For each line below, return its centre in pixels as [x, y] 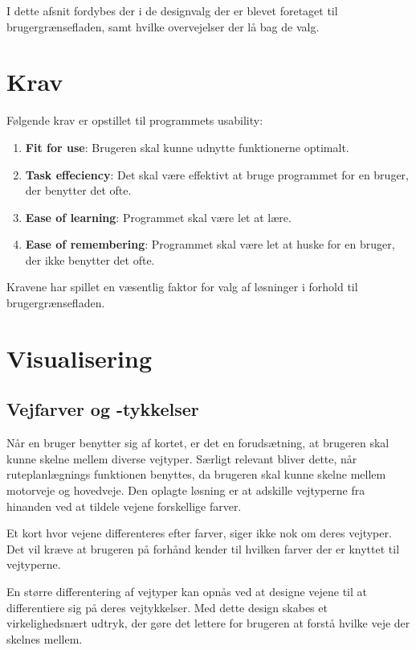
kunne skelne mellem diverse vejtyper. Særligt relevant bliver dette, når [182, 458]
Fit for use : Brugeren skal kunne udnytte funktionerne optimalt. [187, 147]
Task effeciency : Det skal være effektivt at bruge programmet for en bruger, [217, 174]
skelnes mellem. [45, 638]
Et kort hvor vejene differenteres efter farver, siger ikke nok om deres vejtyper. [199, 533]
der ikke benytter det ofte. [90, 259]
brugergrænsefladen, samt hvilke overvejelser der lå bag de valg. [163, 26]
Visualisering [80, 358]
